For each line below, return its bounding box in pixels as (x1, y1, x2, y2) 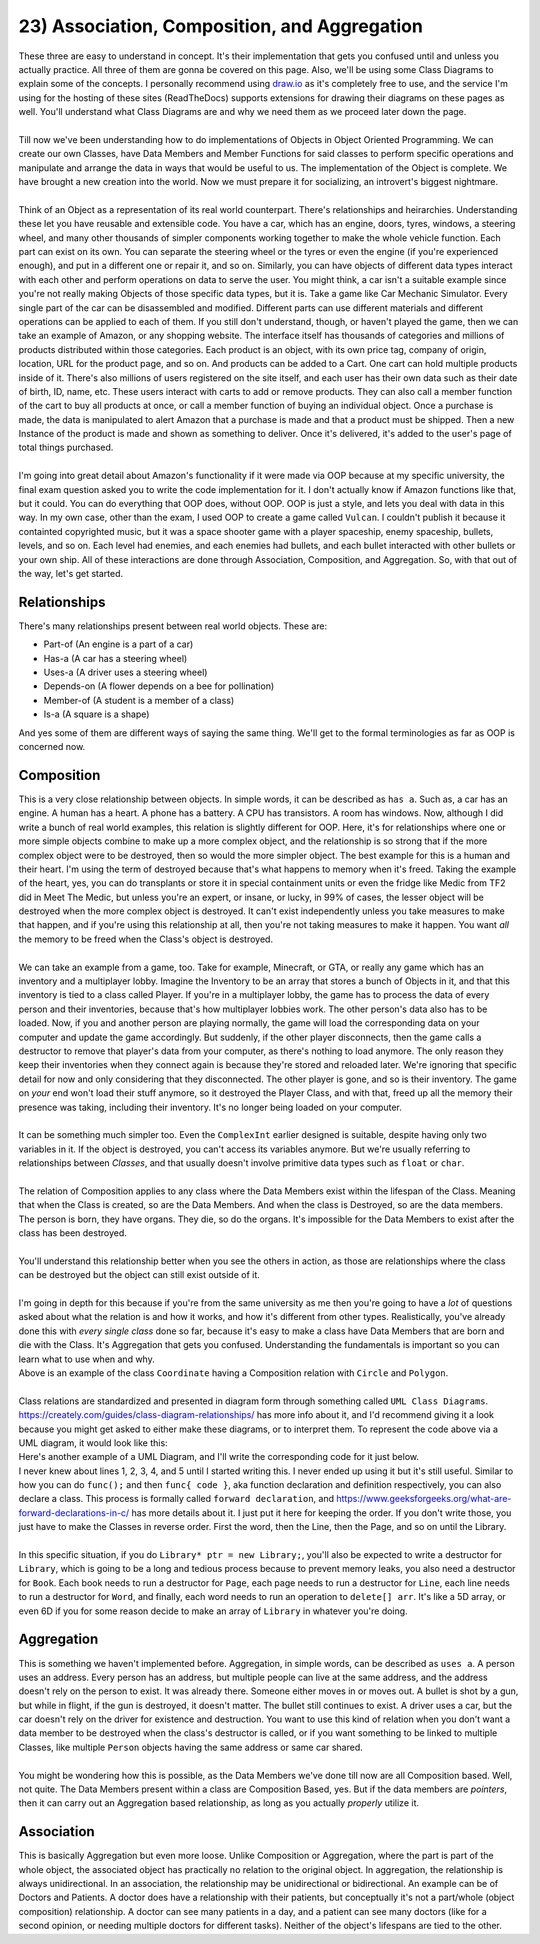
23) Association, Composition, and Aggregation (18, 15, 424, 37)
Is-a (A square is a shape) (43, 708, 150, 720)
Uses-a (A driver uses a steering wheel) (43, 666, 208, 679)
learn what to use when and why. (18, 1353, 155, 1365)
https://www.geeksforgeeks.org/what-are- (336, 1493, 512, 1505)
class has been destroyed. (18, 1227, 127, 1239)
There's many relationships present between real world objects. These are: (18, 620, 328, 632)
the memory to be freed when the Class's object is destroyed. (18, 933, 274, 945)
